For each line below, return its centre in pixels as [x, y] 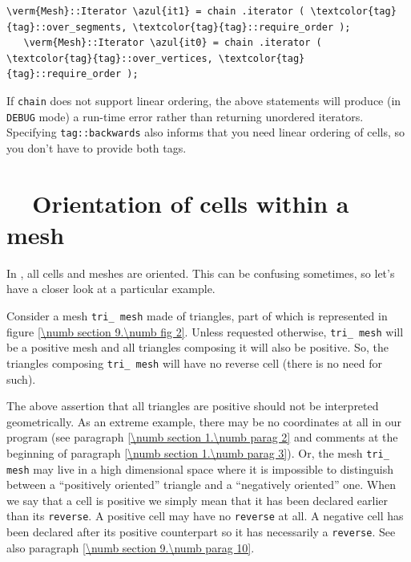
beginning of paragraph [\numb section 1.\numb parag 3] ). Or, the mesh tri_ [198, 452]
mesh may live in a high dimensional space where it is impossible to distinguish [200, 468]
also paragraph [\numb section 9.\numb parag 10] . [131, 547]
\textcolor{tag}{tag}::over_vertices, [110, 58]
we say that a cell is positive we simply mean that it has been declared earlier [197, 500]
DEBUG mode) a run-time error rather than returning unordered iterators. [185, 116]
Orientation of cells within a [191, 203]
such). [21, 379]
